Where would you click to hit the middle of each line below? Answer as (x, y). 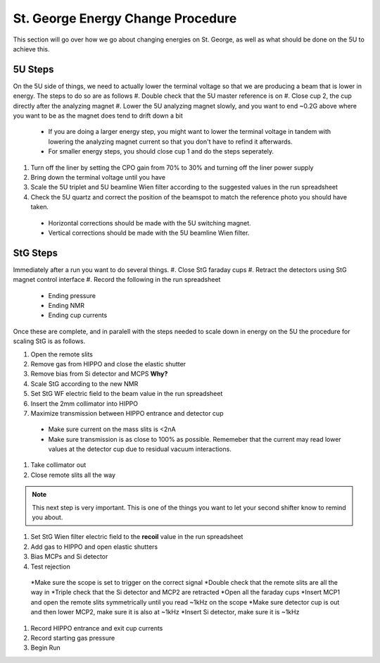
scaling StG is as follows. (49, 341)
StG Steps (35, 253)
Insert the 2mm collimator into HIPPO (84, 403)
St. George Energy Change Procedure (125, 18)
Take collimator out (58, 465)
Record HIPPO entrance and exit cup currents (97, 628)
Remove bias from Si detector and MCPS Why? (99, 374)
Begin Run (46, 647)
